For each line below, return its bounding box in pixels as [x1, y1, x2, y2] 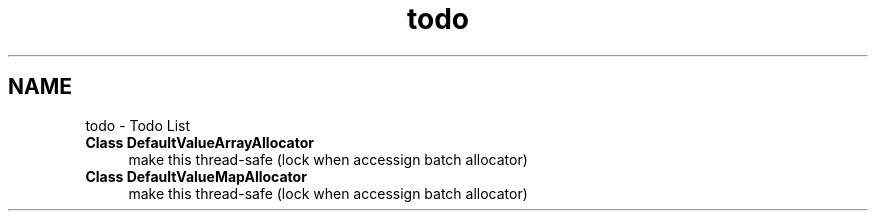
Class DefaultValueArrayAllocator [85, 133, 314, 151]
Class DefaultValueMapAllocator [85, 167, 307, 185]
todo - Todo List [85, 116, 191, 134]
